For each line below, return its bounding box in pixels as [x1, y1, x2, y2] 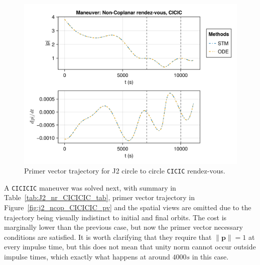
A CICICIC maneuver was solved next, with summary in [4, 182, 176, 193]
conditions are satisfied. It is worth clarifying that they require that [4, 231, 212, 242]
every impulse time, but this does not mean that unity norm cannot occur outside [4, 241, 256, 252]
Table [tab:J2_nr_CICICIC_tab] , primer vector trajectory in [4, 192, 195, 203]
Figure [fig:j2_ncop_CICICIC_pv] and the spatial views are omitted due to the [4, 202, 251, 213]
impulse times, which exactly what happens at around [4, 251, 170, 262]
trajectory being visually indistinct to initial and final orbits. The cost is [4, 212, 227, 222]
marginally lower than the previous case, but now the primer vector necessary [4, 222, 243, 232]
